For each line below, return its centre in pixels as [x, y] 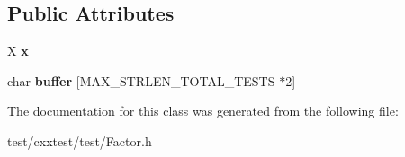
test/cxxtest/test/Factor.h [80, 140]
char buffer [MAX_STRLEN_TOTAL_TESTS [141, 80]
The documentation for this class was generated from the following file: [203, 111]
